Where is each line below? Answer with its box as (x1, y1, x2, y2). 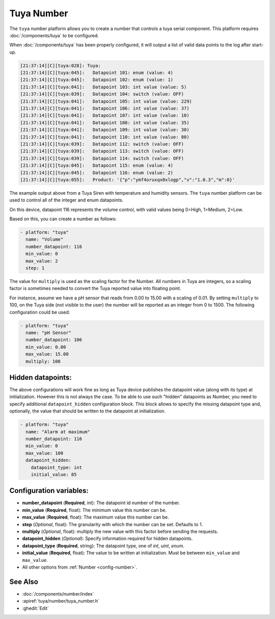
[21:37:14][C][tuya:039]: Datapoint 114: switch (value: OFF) (20, 156, 184, 161)
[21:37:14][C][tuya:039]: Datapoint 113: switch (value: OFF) (20, 148, 184, 154)
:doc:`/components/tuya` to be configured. (9, 32, 99, 38)
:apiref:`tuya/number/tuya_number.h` (22, 598, 99, 604)
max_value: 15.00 (25, 351, 69, 357)
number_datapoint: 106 (25, 337, 82, 343)
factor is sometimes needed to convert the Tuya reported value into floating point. (9, 286, 181, 292)
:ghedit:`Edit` (22, 605, 49, 611)
